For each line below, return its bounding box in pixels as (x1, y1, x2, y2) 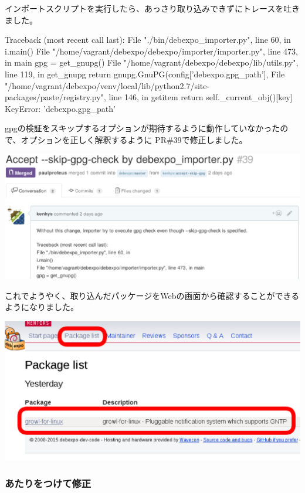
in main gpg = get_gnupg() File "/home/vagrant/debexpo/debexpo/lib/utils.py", (5, 56, 299, 69)
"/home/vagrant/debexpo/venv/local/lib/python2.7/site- (5, 79, 210, 91)
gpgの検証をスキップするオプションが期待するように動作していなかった (5, 122, 280, 134)
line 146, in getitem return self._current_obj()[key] (109, 91, 293, 103)
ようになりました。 (5, 301, 79, 313)
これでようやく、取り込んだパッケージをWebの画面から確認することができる (5, 289, 300, 301)
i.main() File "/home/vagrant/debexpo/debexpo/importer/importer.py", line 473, (5, 45, 298, 57)
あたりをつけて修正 (5, 475, 91, 490)
